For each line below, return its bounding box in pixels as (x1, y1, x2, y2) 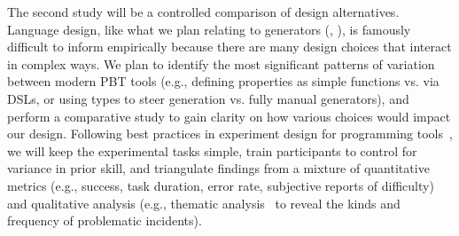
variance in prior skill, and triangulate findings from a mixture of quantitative (7, 159, 430, 177)
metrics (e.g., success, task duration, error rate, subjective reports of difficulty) (7, 176, 434, 194)
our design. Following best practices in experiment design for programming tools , (7, 124, 453, 143)
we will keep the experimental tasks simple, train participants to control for (7, 141, 417, 160)
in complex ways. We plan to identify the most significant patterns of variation (7, 54, 435, 73)
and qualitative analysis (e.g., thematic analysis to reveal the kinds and (7, 193, 401, 212)
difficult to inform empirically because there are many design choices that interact (7, 37, 452, 56)
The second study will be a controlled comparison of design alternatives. (7, 3, 400, 20)
